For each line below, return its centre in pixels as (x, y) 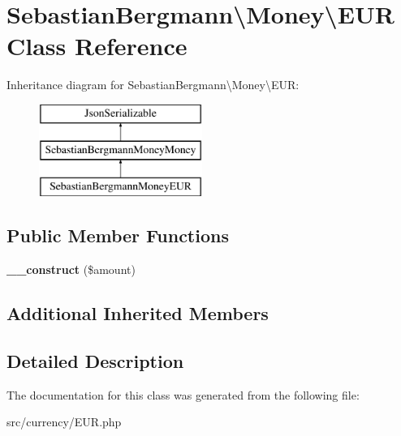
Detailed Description (95, 360)
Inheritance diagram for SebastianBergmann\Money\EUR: (153, 85)
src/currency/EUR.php (64, 422)
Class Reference (97, 46)
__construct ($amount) (71, 269)
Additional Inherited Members (138, 313)
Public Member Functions (118, 235)
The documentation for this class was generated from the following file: (183, 394)
